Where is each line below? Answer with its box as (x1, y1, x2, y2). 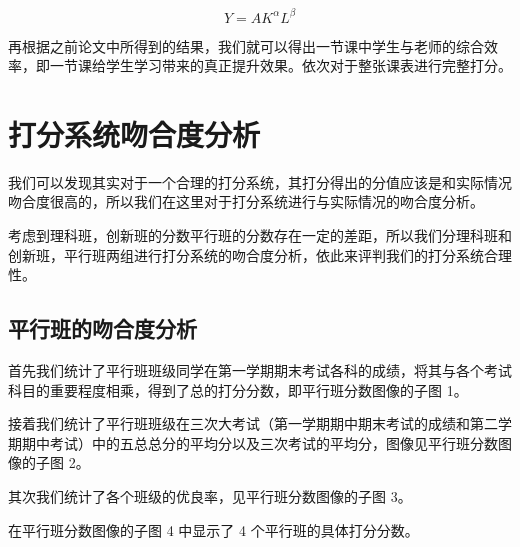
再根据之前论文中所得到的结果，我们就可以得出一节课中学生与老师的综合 (8, 35, 484, 56)
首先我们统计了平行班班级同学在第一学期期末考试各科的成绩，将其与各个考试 (8, 359, 512, 380)
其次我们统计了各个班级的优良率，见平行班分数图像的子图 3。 (8, 485, 412, 506)
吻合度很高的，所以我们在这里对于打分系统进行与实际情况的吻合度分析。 (8, 191, 484, 212)
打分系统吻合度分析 (8, 113, 261, 154)
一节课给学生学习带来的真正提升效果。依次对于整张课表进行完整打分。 (49, 55, 512, 76)
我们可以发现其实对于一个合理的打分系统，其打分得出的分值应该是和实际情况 (8, 171, 512, 192)
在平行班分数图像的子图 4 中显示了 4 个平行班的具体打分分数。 (8, 519, 419, 540)
